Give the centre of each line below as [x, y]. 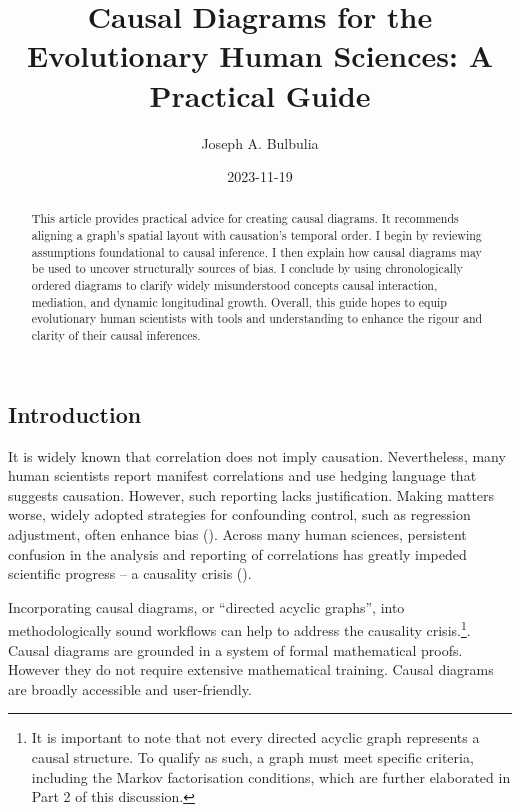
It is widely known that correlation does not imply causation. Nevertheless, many [257, 455]
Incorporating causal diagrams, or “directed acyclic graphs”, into [206, 606]
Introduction [75, 413]
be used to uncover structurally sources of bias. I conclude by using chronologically [247, 268]
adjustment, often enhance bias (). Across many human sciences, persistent [237, 533]
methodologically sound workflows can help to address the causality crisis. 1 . [239, 628]
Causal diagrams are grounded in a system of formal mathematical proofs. [235, 649]
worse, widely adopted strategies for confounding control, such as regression [239, 514]
